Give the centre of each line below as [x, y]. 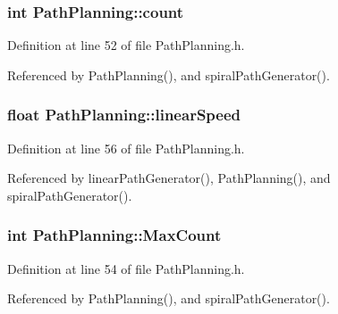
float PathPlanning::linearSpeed [124, 115]
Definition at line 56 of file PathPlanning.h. [126, 148]
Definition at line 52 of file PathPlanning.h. [126, 45]
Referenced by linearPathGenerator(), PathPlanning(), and [169, 178]
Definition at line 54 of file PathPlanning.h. [126, 268]
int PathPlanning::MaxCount [114, 235]
